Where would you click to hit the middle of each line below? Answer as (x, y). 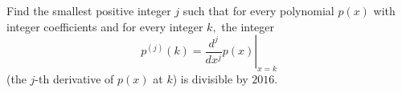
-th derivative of (74, 78)
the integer (248, 26)
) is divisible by (210, 78)
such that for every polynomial (258, 10)
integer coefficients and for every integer (105, 26)
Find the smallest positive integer (89, 10)
